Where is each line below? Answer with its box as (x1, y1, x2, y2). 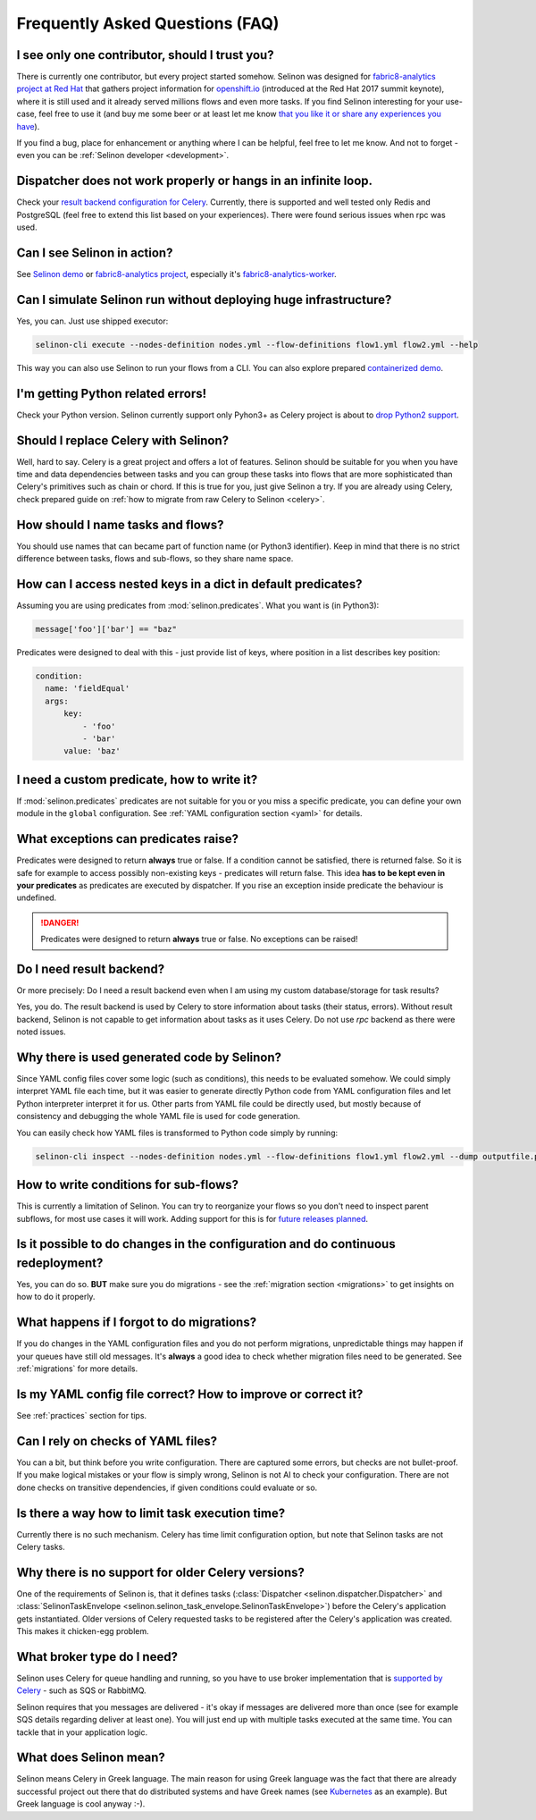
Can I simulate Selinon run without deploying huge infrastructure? (16, 291, 392, 308)
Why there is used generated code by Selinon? (16, 1050, 281, 1065)
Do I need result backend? (16, 961, 165, 976)
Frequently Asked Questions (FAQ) (16, 13, 280, 33)
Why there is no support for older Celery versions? (16, 1564, 306, 1580)
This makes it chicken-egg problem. (16, 1626, 149, 1637)
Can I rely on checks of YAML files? (16, 1433, 218, 1448)
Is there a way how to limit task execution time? (16, 1505, 286, 1521)
